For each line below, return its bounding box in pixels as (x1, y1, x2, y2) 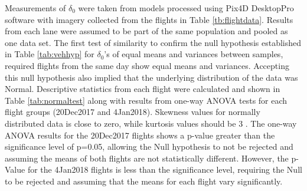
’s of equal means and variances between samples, (104, 48, 283, 60)
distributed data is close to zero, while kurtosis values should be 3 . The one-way (5, 117, 297, 129)
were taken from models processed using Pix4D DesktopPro (78, 2, 294, 14)
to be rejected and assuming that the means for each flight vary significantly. (5, 174, 283, 187)
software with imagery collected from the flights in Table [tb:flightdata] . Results (5, 13, 293, 25)
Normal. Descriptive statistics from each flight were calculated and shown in (5, 83, 280, 95)
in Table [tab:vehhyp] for (5, 48, 94, 60)
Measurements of (5, 2, 66, 14)
